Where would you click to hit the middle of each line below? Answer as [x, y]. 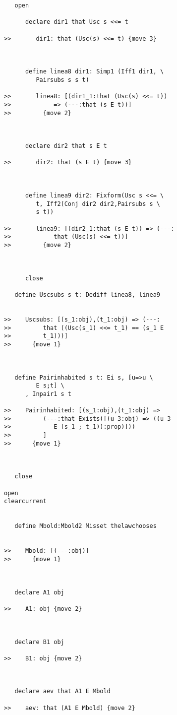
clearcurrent [25, 501]
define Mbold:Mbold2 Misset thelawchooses [86, 526]
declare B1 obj [39, 642]
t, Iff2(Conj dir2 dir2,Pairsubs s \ [98, 204]
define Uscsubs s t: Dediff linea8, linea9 [87, 294]
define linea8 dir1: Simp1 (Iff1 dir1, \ [94, 72]
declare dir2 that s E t [66, 146]
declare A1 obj [39, 592]
